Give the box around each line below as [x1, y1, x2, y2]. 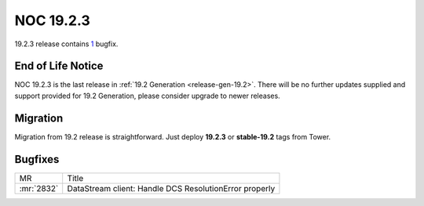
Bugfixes [14, 153, 60, 166]
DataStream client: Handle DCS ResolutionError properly [67, 183, 276, 193]
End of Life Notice [14, 60, 104, 73]
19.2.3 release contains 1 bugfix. [14, 39, 119, 49]
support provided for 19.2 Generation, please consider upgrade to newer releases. [14, 91, 280, 100]
